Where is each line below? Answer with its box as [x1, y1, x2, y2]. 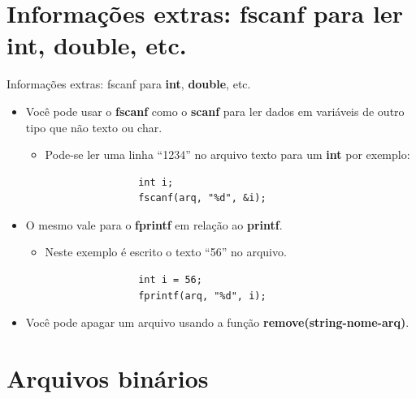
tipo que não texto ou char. [25, 118, 162, 135]
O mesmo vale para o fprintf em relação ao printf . [25, 216, 283, 233]
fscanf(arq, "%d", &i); [138, 192, 266, 204]
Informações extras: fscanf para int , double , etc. [6, 75, 251, 92]
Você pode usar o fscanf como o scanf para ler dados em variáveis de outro [25, 102, 405, 119]
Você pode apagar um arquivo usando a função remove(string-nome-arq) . [25, 314, 409, 331]
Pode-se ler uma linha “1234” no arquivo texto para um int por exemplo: [45, 146, 410, 163]
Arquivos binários [6, 362, 209, 395]
